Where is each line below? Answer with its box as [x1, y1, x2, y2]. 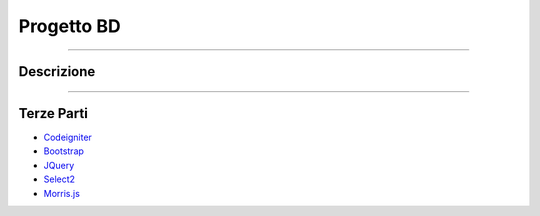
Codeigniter [43, 131, 92, 144]
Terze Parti [18, 105, 89, 122]
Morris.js [43, 187, 80, 199]
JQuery [43, 159, 75, 171]
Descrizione [18, 63, 96, 80]
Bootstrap [43, 145, 85, 157]
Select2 [43, 173, 75, 185]
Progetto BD [18, 15, 121, 37]
